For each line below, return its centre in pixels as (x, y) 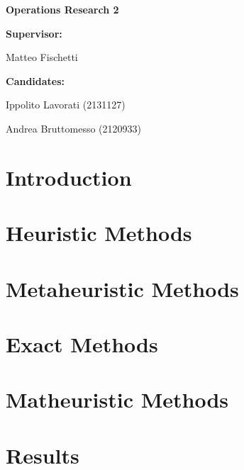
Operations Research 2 (62, 9)
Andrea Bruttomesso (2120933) (73, 128)
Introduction (69, 177)
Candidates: (35, 80)
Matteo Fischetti (42, 57)
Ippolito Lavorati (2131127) (66, 105)
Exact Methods (82, 343)
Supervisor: (34, 33)
